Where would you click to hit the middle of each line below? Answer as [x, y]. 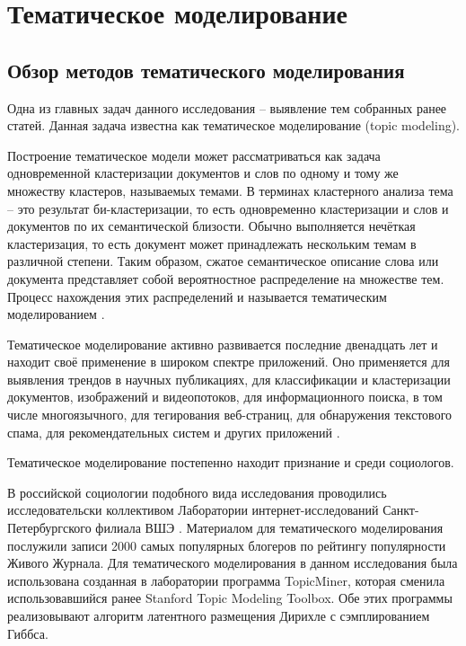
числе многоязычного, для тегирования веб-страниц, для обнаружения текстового [230, 415]
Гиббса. [28, 633]
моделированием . [56, 314]
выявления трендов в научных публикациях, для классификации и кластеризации [229, 379]
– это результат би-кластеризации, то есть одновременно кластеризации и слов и [228, 208]
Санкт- [401, 510]
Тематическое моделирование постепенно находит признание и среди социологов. [231, 462]
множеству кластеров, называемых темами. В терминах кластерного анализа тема [230, 190]
